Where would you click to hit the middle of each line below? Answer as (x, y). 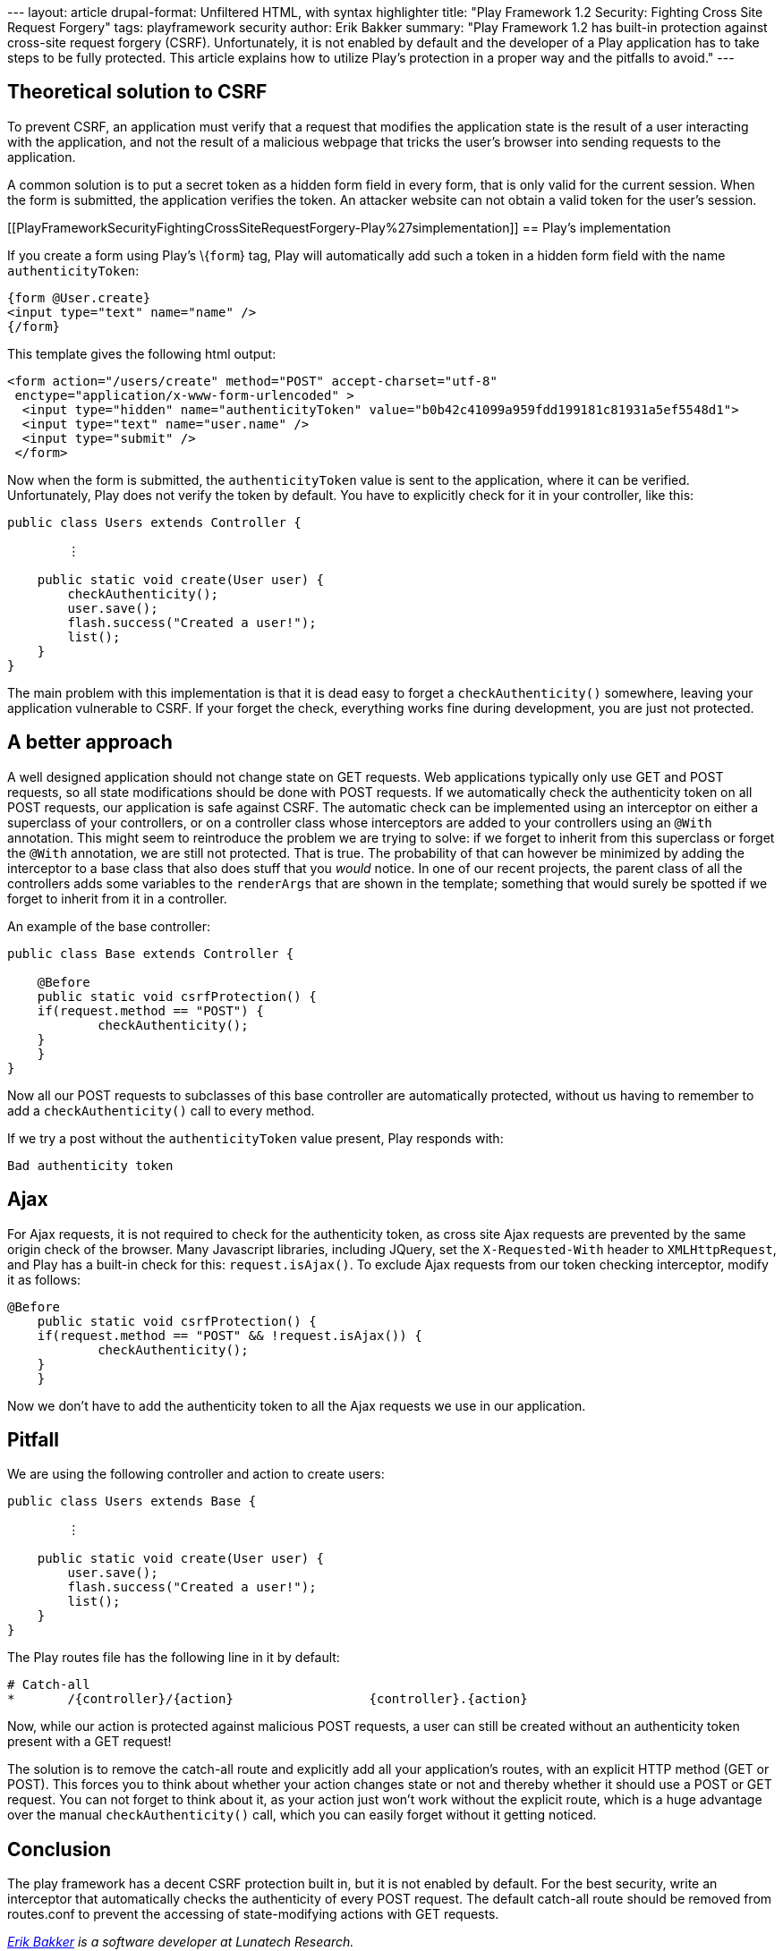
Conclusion (60, 1849)
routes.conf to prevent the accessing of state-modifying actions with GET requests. (253, 1914)
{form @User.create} (79, 297)
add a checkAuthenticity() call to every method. (161, 1110)
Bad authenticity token (90, 1165)
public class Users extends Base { (132, 1501)
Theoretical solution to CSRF (137, 92)
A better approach (90, 742)
